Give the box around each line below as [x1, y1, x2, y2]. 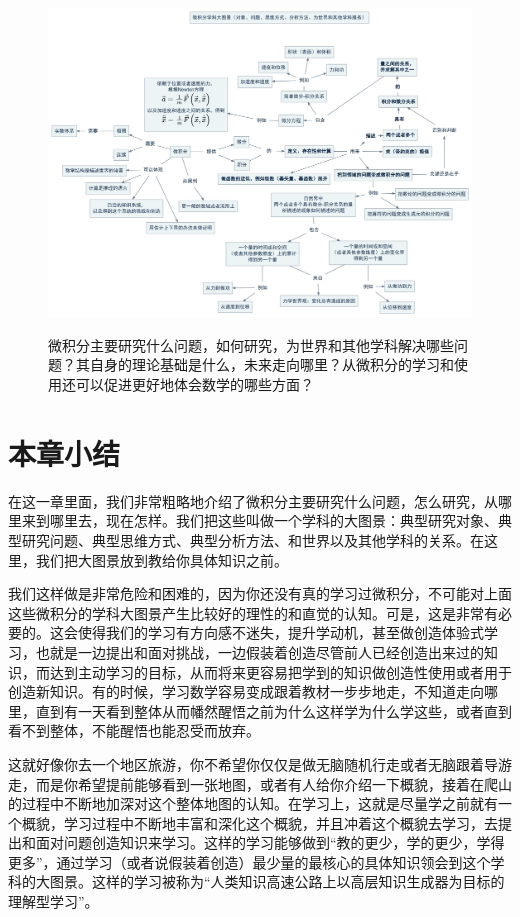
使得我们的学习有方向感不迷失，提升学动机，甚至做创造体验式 [77, 622, 484, 643]
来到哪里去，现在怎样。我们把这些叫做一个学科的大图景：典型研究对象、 [21, 510, 498, 531]
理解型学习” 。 [8, 891, 99, 912]
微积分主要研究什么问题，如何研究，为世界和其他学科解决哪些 [48, 334, 454, 355]
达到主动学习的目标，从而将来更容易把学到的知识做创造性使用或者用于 [49, 661, 512, 682]
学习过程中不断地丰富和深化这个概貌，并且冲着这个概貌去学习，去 [63, 812, 498, 833]
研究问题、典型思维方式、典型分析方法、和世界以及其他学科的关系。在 [21, 529, 484, 550]
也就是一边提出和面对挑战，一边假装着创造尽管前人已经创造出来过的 [35, 641, 484, 662]
